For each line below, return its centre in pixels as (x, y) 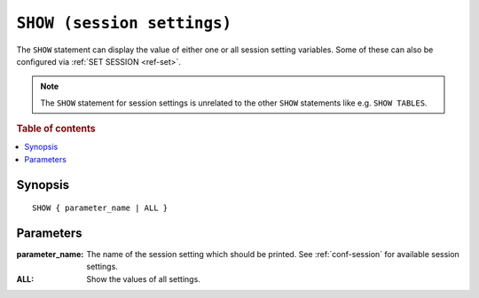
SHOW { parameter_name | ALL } (100, 208)
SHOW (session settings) (124, 23)
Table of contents (56, 129)
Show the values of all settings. (144, 278)
